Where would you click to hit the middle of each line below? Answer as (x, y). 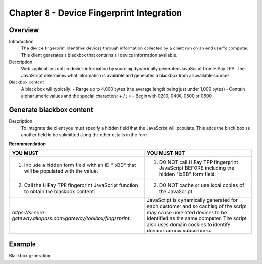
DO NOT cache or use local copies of (202, 185)
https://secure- (29, 212)
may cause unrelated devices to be (187, 212)
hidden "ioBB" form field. (188, 174)
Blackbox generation (30, 256)
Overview (24, 30)
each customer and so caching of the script (197, 206)
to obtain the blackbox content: (60, 191)
